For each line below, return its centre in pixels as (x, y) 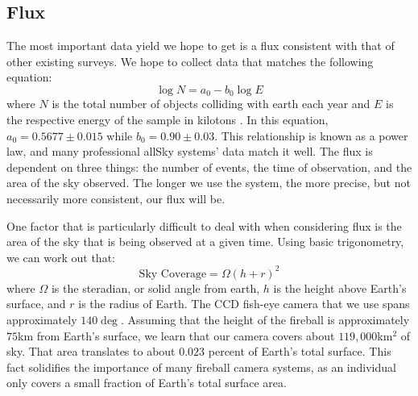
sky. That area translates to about (91, 351)
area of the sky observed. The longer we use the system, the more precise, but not (209, 183)
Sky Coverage (173, 274)
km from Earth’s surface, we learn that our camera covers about (176, 335)
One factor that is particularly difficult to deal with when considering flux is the (204, 225)
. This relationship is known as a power (311, 135)
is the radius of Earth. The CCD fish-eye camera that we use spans (244, 304)
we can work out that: (61, 257)
